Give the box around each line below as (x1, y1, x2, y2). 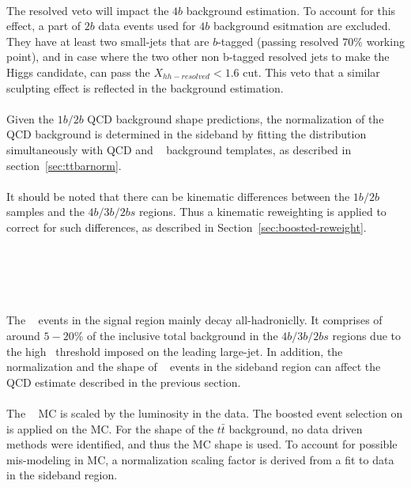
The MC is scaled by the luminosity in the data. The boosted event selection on (6, 405, 403, 422)
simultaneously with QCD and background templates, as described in (6, 141, 352, 157)
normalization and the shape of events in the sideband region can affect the (6, 358, 381, 375)
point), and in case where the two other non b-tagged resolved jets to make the (6, 48, 390, 65)
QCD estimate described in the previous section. (6, 373, 241, 390)
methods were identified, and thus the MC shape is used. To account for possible (6, 436, 398, 452)
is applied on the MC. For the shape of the (6, 420, 214, 437)
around (6, 327, 40, 344)
